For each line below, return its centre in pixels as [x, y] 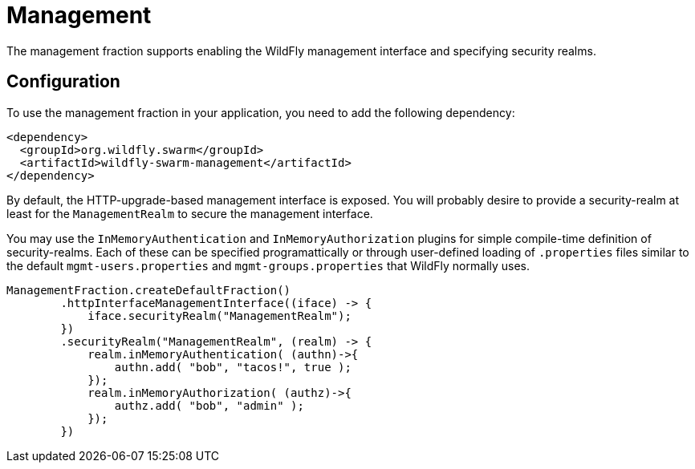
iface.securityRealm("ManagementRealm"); [219, 315]
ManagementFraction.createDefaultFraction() [149, 290]
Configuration [63, 82]
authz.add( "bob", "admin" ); [209, 405]
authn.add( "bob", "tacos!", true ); [233, 367]
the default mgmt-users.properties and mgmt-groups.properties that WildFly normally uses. [268, 265]
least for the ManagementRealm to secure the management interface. [190, 213]
